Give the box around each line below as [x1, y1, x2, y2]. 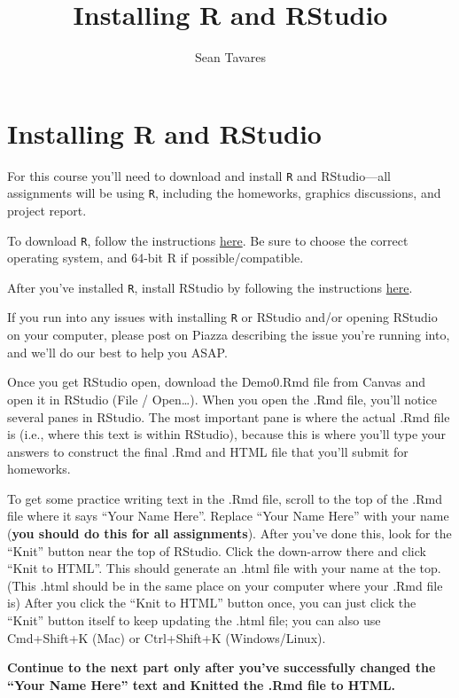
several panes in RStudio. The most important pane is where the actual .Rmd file [7, 407, 450, 426]
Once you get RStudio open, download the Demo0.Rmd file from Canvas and [7, 373, 426, 391]
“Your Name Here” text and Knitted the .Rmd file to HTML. [7, 675, 396, 694]
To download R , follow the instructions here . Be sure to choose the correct [7, 231, 408, 249]
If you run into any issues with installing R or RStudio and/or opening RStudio [7, 308, 438, 326]
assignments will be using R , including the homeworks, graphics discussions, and [7, 184, 441, 202]
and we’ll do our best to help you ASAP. [7, 342, 228, 361]
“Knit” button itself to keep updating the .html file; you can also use [7, 611, 381, 630]
